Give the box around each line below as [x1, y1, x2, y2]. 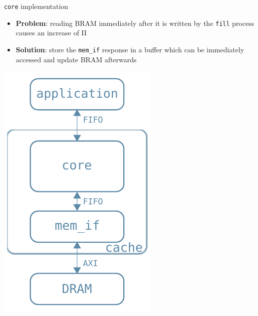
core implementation [4, 1, 68, 11]
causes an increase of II [15, 27, 87, 38]
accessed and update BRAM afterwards [15, 54, 137, 64]
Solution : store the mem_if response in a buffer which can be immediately [15, 44, 245, 54]
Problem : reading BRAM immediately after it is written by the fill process [15, 17, 255, 28]
